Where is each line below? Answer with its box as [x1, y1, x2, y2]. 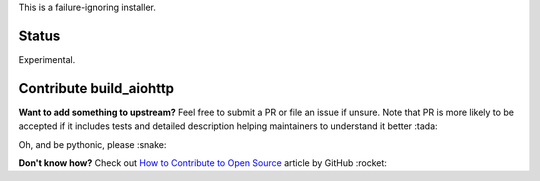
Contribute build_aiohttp [18, 80, 175, 97]
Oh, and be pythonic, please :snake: [18, 138, 167, 150]
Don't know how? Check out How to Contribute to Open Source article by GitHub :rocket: [18, 156, 387, 169]
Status [18, 27, 61, 44]
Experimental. [18, 53, 76, 65]
